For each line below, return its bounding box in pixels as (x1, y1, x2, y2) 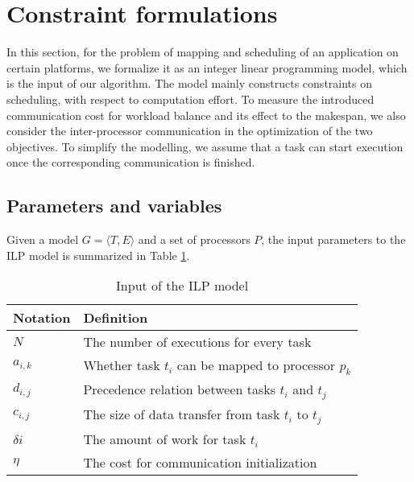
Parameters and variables (6, 193, 222, 218)
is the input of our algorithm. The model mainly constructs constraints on (6, 75, 373, 92)
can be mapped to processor (176, 356, 336, 375)
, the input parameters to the (261, 231, 406, 248)
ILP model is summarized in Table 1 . (6, 246, 190, 263)
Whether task (83, 356, 160, 375)
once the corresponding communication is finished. (6, 154, 255, 171)
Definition (83, 308, 148, 328)
